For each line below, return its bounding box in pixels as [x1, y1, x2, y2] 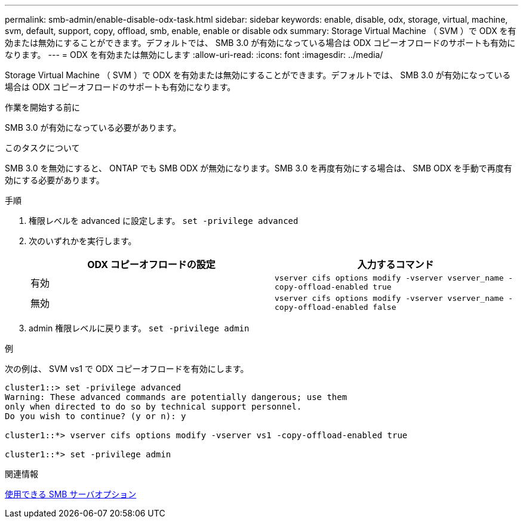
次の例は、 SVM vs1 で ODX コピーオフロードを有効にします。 [5, 364, 249, 374]
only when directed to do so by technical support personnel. [5, 402, 302, 411]
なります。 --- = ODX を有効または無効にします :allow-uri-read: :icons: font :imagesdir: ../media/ [5, 50, 383, 60]
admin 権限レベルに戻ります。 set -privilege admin [29, 323, 250, 333]
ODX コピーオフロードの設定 [87, 259, 216, 270]
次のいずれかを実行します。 [29, 236, 137, 246]
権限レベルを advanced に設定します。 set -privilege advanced [29, 216, 299, 226]
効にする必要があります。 [5, 175, 104, 185]
